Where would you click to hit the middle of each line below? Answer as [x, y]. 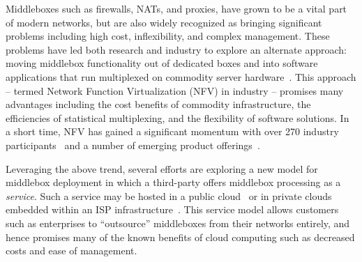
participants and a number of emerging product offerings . [133, 145]
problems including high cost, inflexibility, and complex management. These [168, 36]
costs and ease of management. [71, 251]
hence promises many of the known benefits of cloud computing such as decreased [180, 237]
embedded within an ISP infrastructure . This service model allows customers [172, 209]
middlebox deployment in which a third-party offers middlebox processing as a [173, 182]
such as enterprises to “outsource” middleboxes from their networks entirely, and [178, 223]
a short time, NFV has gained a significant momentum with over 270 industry [172, 131]
